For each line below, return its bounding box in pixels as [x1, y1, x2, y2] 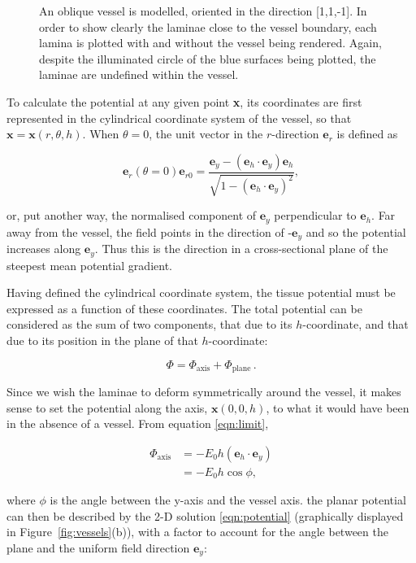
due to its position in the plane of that [6, 331, 198, 348]
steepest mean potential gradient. [6, 256, 172, 273]
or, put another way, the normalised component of [6, 207, 257, 224]
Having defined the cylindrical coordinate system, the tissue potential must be [6, 284, 396, 301]
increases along [6, 240, 81, 257]
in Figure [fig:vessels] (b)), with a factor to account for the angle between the [6, 523, 388, 540]
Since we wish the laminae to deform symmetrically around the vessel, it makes [6, 382, 401, 399]
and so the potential [305, 223, 406, 240]
